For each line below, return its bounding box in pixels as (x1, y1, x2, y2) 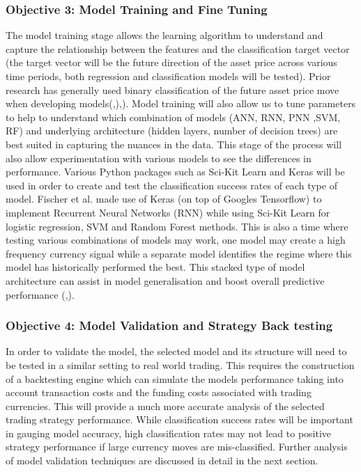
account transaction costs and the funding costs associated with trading (6, 385, 312, 400)
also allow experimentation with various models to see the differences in (6, 150, 312, 165)
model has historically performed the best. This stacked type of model (6, 260, 305, 274)
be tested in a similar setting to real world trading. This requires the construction (6, 357, 355, 372)
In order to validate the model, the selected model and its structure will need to (6, 344, 347, 359)
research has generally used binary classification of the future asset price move (6, 82, 339, 97)
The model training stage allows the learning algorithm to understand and (6, 28, 323, 42)
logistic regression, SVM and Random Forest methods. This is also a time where (6, 219, 348, 233)
